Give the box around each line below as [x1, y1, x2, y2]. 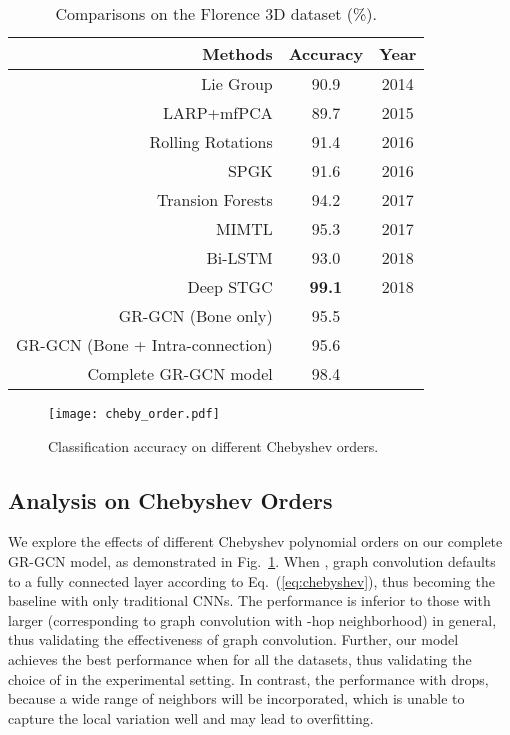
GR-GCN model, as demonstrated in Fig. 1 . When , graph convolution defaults [8, 551, 496, 572]
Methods [202, 42, 273, 65]
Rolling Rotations [149, 130, 273, 153]
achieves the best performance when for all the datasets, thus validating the [8, 649, 472, 670]
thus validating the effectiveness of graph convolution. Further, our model [8, 629, 459, 650]
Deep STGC [187, 275, 273, 298]
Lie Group [201, 72, 273, 95]
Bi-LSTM [206, 246, 273, 269]
